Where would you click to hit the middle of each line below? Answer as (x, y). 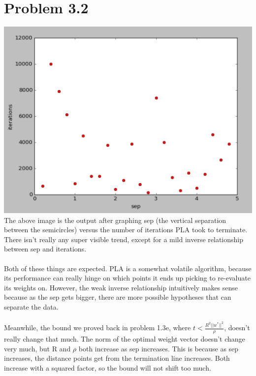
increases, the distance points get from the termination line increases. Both (117, 358)
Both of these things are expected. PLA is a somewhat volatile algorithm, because (128, 268)
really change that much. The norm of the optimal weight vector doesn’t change (125, 338)
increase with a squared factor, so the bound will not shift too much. (108, 367)
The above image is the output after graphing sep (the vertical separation (115, 220)
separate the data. (31, 307)
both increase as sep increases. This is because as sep (159, 348)
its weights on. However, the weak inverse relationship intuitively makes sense (121, 287)
